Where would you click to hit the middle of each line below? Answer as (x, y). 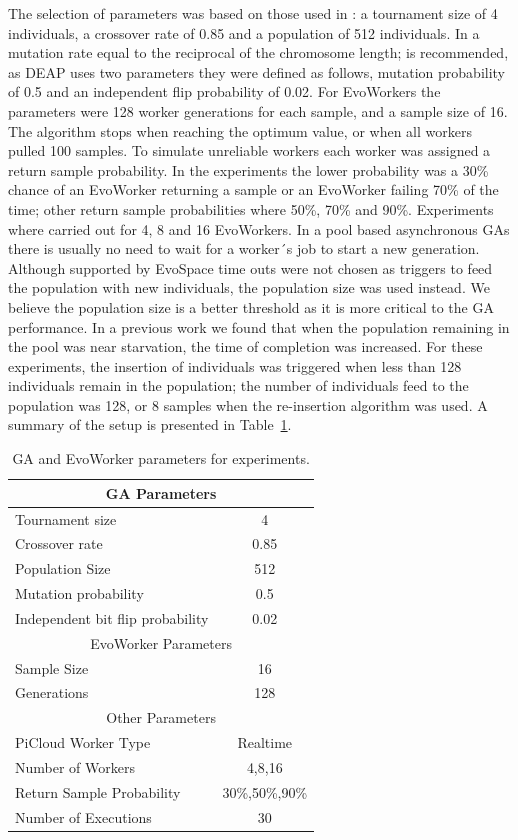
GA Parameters (161, 492)
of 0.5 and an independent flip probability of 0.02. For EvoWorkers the (224, 91)
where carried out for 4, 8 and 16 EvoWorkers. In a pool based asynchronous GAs (259, 228)
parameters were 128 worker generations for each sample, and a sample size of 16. (258, 110)
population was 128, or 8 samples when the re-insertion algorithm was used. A (248, 404)
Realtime (265, 742)
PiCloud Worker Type (83, 742)
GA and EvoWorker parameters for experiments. (161, 458)
